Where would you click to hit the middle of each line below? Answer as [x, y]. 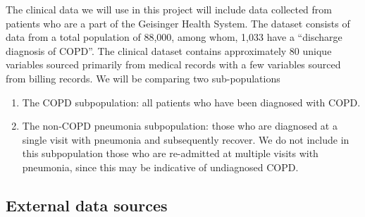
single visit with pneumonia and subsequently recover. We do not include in [186, 139]
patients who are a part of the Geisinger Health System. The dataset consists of [178, 23]
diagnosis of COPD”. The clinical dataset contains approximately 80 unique [169, 50]
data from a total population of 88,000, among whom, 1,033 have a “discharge [174, 37]
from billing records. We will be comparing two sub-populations [143, 78]
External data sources [87, 205]
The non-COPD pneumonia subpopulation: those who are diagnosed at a [180, 126]
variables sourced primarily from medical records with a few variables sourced [173, 64]
